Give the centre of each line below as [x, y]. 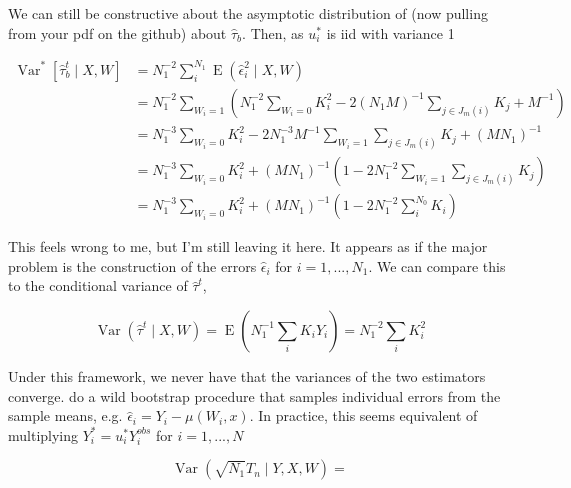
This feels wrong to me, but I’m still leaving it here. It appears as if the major [248, 246]
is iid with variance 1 [390, 32]
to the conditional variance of [98, 285]
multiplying [43, 434]
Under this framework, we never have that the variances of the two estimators [247, 375]
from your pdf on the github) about [117, 32]
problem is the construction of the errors [132, 265]
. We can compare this [437, 265]
